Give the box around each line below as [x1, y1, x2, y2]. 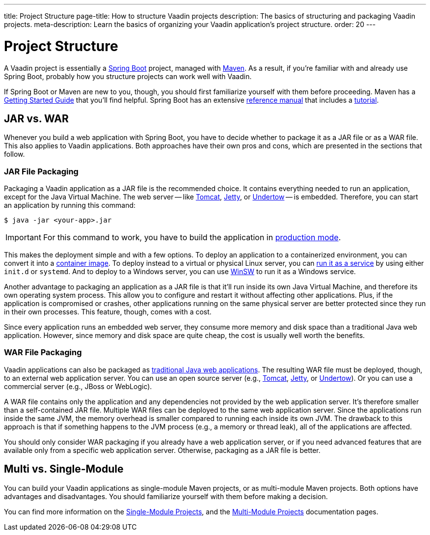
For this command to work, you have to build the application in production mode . [43, 232, 341, 243]
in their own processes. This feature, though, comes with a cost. [4, 308, 212, 316]
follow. [4, 150, 25, 159]
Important [5, 232, 41, 243]
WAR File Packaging [4, 347, 82, 358]
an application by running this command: [4, 201, 136, 210]
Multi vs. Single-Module [4, 463, 124, 476]
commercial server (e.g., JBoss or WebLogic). [4, 382, 152, 391]
